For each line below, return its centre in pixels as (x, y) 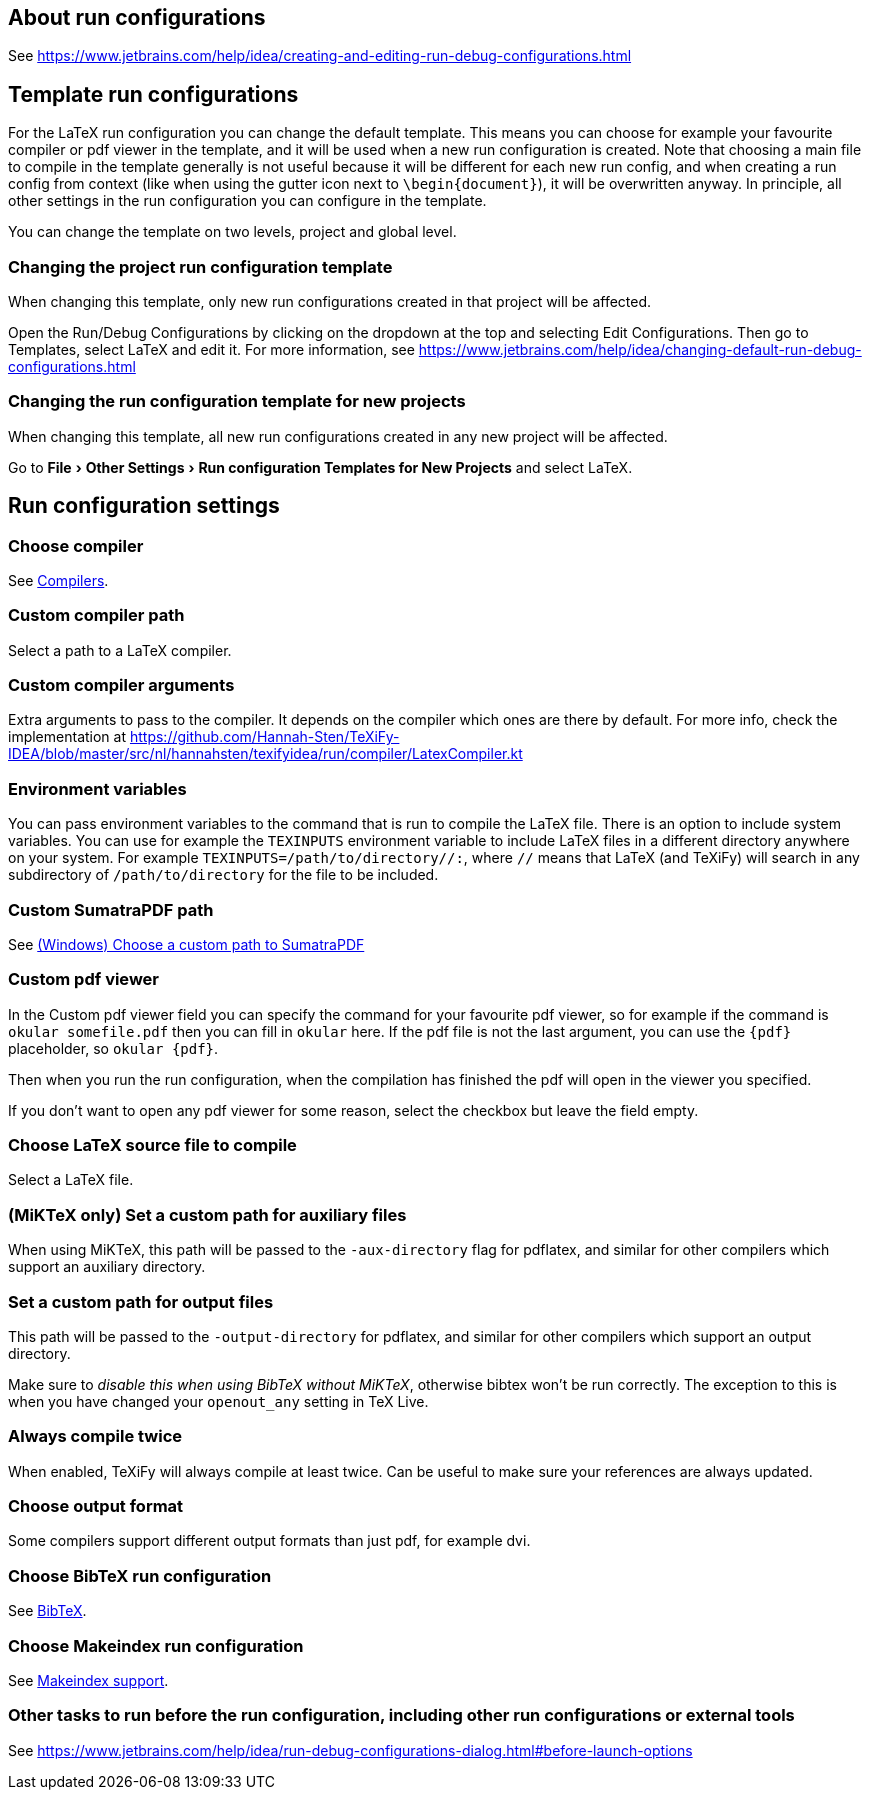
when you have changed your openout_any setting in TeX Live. (218, 1401)
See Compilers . (58, 580)
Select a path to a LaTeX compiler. (120, 650)
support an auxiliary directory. (107, 1267)
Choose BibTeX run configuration (140, 1575)
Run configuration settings (144, 506)
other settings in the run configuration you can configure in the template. (247, 201)
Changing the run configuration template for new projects (237, 401)
